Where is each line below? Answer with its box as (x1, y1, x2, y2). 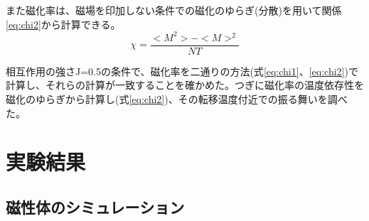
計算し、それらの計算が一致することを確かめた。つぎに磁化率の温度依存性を (6, 77, 364, 92)
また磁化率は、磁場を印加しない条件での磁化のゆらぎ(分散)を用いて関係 (6, 3, 342, 17)
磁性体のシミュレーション (6, 195, 185, 217)
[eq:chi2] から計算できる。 (6, 16, 121, 31)
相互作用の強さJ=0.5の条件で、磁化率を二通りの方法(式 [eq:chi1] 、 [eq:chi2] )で (6, 63, 358, 78)
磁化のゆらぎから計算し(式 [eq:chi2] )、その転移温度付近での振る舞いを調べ (6, 91, 348, 106)
